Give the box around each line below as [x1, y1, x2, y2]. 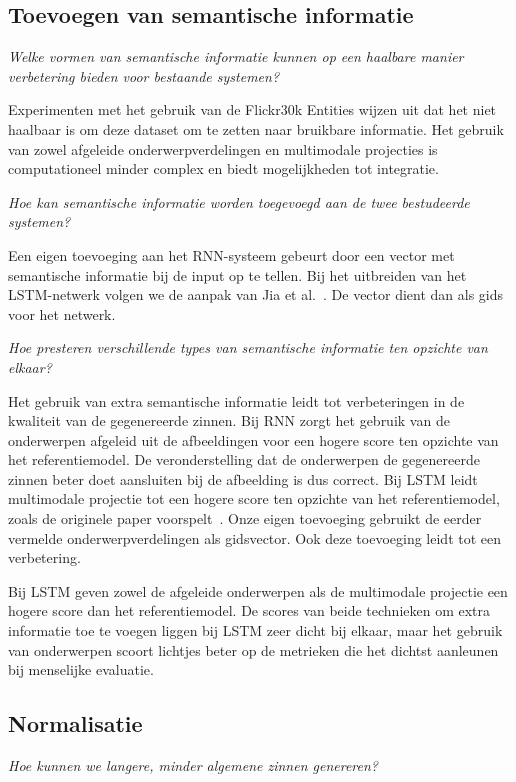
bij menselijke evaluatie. [8, 659, 154, 680]
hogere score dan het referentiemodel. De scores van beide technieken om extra [8, 600, 491, 621]
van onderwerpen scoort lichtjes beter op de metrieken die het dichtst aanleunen [8, 639, 499, 660]
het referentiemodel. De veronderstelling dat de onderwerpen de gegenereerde [8, 449, 480, 470]
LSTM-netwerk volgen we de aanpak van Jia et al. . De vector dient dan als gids [8, 284, 504, 305]
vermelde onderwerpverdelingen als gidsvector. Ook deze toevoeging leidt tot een [8, 527, 502, 548]
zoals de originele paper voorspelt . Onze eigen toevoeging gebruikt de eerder [8, 508, 482, 529]
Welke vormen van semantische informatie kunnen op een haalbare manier [8, 46, 464, 67]
